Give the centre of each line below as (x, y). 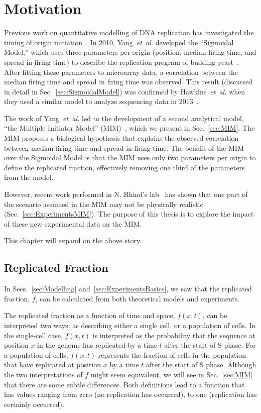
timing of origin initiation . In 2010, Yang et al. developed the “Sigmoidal (119, 42)
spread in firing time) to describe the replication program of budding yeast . (121, 62)
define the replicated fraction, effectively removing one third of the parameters (124, 167)
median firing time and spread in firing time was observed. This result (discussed (128, 82)
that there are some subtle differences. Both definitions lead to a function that (124, 384)
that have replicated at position (53, 365)
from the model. (29, 177)
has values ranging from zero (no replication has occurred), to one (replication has (130, 394)
